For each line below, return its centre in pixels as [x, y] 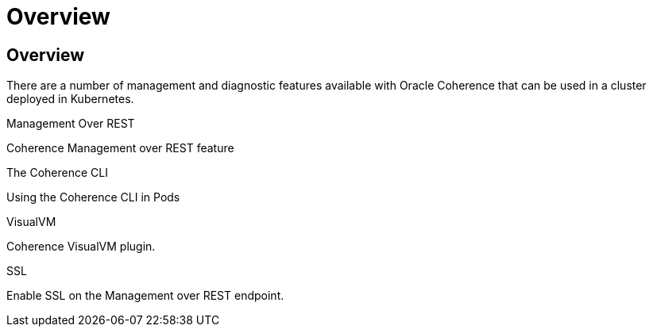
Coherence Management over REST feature [120, 148]
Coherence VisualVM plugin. [81, 247]
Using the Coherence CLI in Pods [93, 197]
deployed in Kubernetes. [70, 99]
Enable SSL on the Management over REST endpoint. [145, 296]
